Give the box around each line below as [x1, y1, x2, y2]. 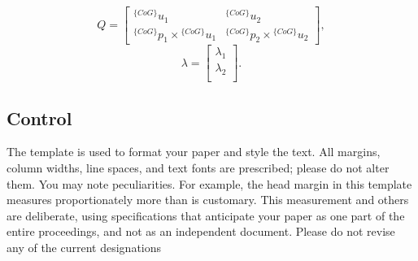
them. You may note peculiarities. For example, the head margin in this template [7, 175, 412, 192]
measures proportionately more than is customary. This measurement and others [7, 191, 409, 208]
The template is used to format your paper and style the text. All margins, [7, 143, 381, 160]
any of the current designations [7, 238, 162, 255]
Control [7, 105, 72, 130]
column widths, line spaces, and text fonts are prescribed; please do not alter [7, 159, 390, 176]
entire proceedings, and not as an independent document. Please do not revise [7, 223, 395, 240]
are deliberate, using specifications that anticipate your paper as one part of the [7, 207, 405, 224]
